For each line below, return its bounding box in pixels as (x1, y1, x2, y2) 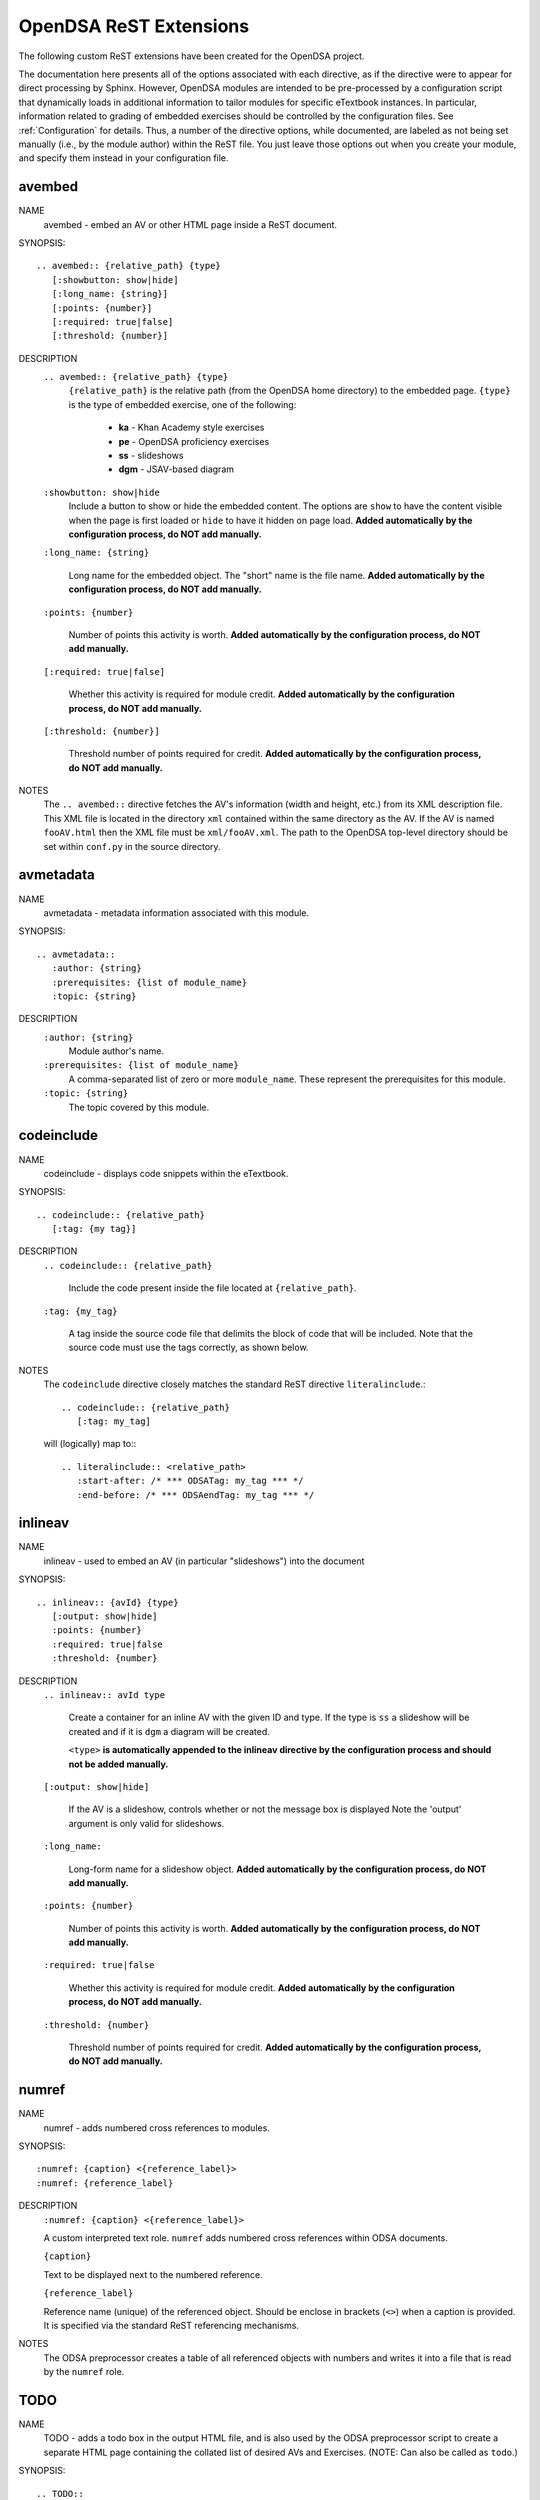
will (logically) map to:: (43, 1438, 137, 1450)
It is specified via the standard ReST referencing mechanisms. (43, 2320, 300, 2331)
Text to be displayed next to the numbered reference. (43, 2268, 264, 2280)
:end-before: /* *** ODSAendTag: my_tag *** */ (76, 1489, 315, 1500)
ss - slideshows (118, 450, 184, 462)
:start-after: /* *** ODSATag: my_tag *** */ (76, 1475, 304, 1487)
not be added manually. (68, 1758, 169, 1770)
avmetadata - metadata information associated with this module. (43, 906, 310, 919)
